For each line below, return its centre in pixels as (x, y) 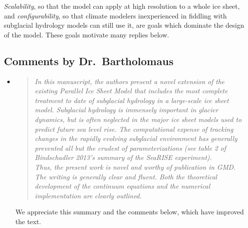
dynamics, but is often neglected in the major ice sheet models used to (138, 119)
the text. (28, 221)
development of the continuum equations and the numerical (123, 186)
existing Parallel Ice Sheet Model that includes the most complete (131, 91)
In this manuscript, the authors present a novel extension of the (130, 81)
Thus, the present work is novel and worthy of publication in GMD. (135, 167)
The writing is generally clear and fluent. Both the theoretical (126, 176)
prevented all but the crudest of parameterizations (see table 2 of (130, 148)
